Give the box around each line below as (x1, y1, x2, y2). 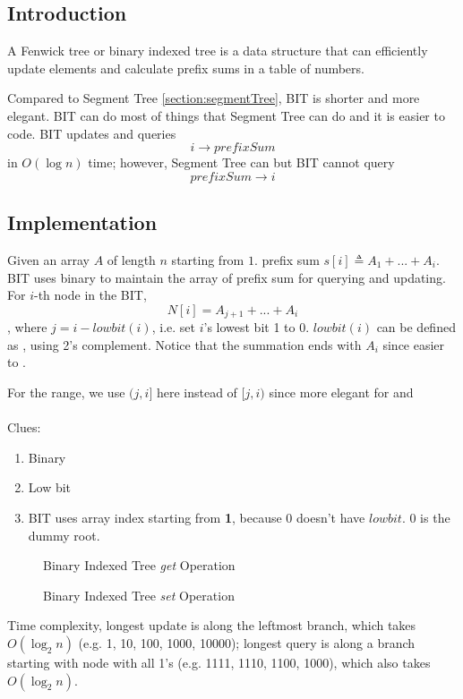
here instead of (156, 382, 237, 401)
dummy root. (28, 525, 100, 544)
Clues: (7, 418, 41, 437)
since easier (382, 335, 445, 354)
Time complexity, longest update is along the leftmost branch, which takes (7, 616, 416, 635)
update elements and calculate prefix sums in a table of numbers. (7, 58, 364, 77)
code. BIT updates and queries (7, 124, 176, 142)
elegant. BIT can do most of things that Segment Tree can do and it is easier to (7, 106, 445, 124)
